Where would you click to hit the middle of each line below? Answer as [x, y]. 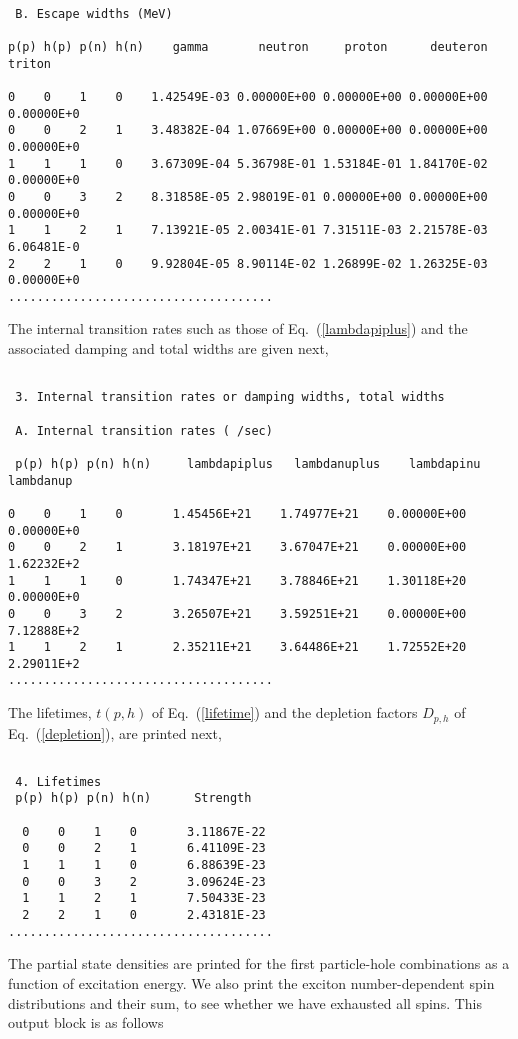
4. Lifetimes [58, 781]
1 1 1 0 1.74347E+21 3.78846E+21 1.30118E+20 [237, 580]
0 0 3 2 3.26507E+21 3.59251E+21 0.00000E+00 [237, 613]
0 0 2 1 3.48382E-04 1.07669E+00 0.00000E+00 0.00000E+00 [248, 130]
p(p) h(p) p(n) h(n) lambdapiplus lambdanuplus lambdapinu [248, 463]
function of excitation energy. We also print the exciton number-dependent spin [251, 982]
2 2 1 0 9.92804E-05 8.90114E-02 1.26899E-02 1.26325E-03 [248, 263]
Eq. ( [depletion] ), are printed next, [115, 732]
